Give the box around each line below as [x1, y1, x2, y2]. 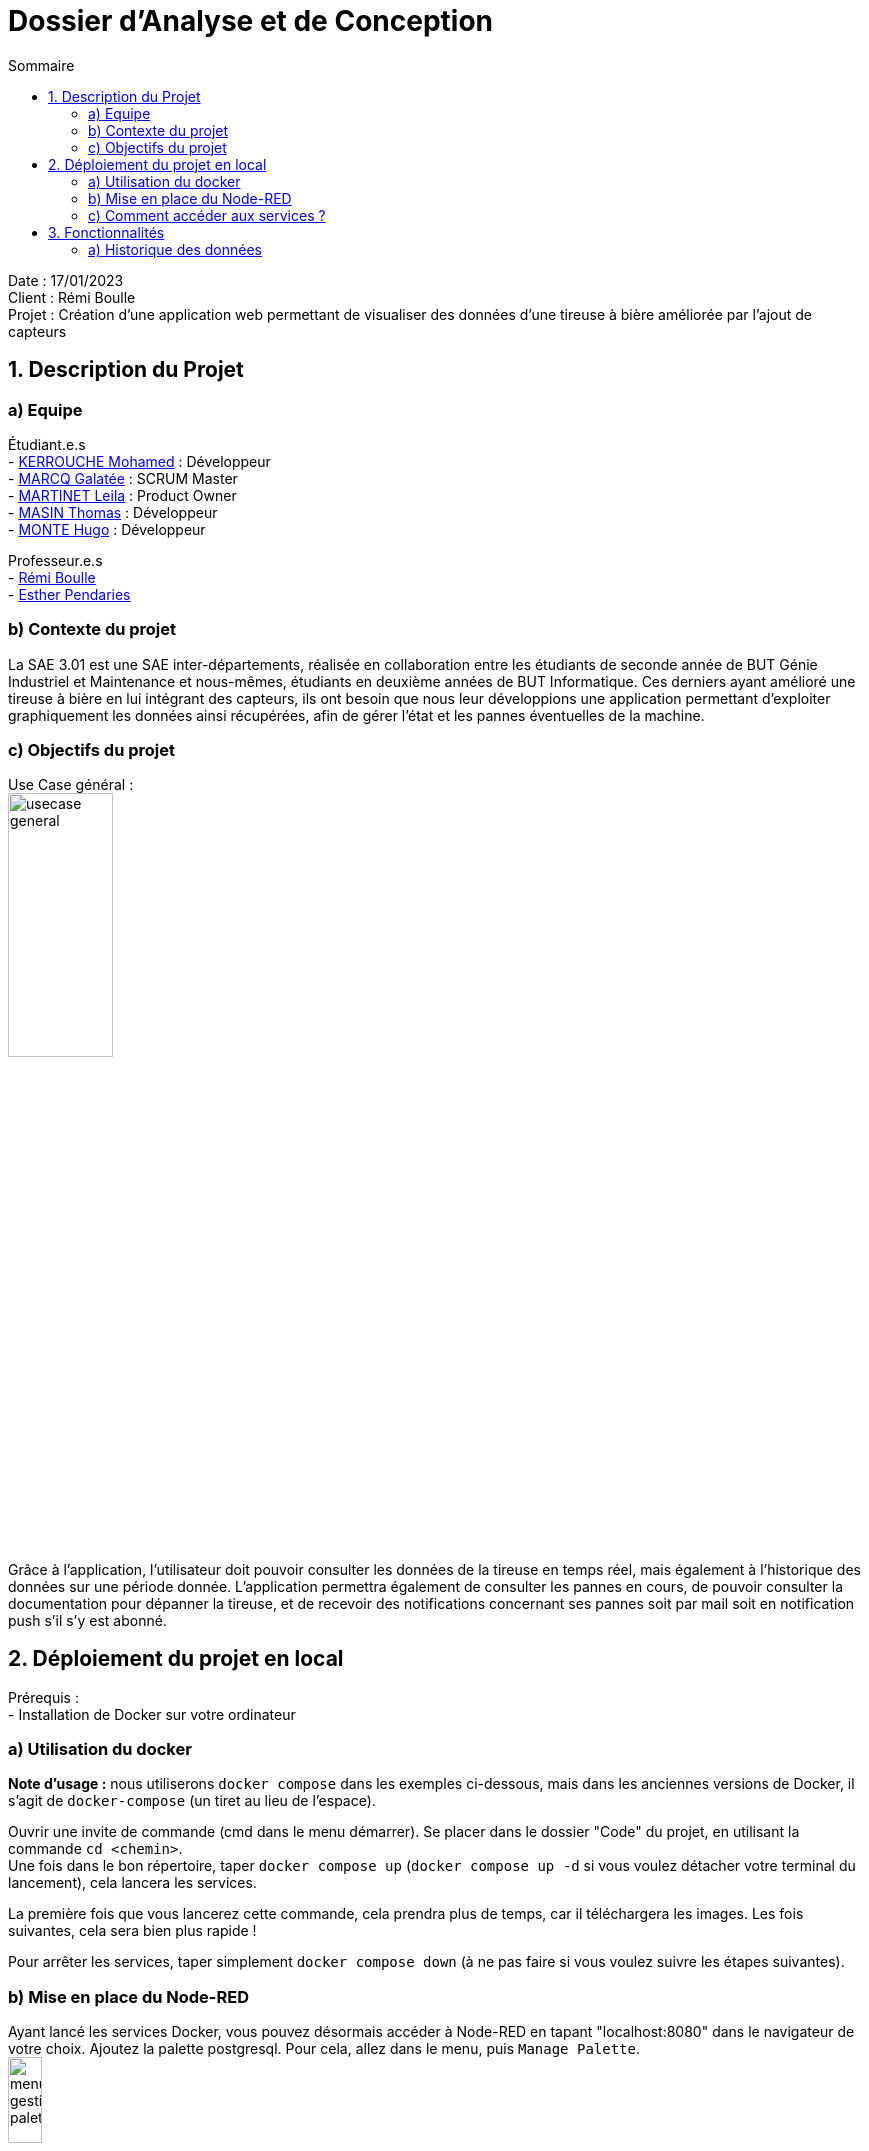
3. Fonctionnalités [48, 223, 165, 241]
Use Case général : [8, 776, 134, 794]
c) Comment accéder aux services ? [88, 206, 326, 224]
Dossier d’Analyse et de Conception [8, 4, 493, 38]
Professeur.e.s [8, 551, 103, 569]
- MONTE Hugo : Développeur [8, 520, 206, 538]
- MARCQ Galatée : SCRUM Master [8, 469, 238, 487]
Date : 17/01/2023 [8, 271, 124, 289]
